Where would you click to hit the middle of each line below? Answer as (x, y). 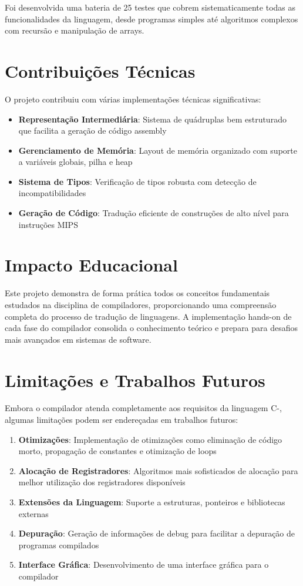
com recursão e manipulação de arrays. (75, 30)
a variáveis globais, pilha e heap (75, 162)
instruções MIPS (48, 224)
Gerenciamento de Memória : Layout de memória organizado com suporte (158, 150)
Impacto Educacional (91, 265)
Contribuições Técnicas (100, 70)
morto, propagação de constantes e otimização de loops (117, 451)
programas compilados (59, 544)
